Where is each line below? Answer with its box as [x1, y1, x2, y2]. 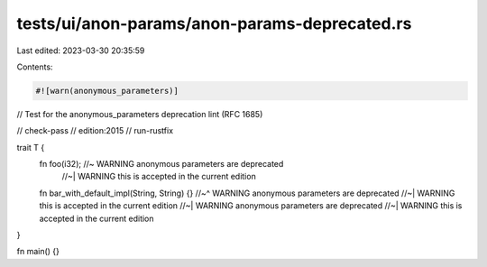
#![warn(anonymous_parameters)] [35, 86, 179, 96]
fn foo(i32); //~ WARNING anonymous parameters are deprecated [39, 159, 284, 170]
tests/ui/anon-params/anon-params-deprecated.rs [16, 14, 412, 33]
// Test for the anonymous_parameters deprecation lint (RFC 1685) [16, 108, 263, 119]
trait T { [16, 142, 45, 152]
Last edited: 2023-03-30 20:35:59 [16, 45, 145, 56]
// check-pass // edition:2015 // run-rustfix [16, 125, 174, 136]
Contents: [16, 61, 53, 72]
